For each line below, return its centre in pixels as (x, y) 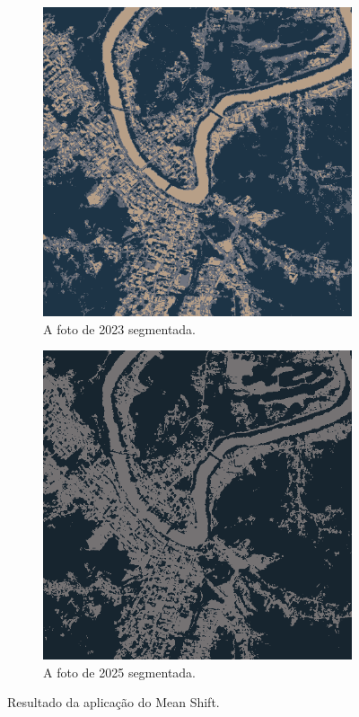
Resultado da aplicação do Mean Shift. (114, 702)
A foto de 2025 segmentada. (120, 672)
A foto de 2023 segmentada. (120, 328)
